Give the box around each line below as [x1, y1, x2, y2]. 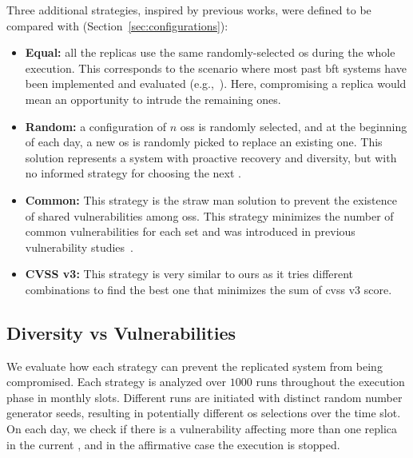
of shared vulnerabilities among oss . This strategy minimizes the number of [25, 207, 394, 224]
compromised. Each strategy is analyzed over [6, 373, 227, 390]
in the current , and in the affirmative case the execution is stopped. [6, 436, 340, 452]
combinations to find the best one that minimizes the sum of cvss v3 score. [25, 281, 392, 297]
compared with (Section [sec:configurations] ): [6, 17, 228, 34]
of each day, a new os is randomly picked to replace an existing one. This [25, 133, 383, 150]
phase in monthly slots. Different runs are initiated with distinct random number [6, 388, 403, 405]
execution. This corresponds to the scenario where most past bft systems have [25, 59, 407, 76]
